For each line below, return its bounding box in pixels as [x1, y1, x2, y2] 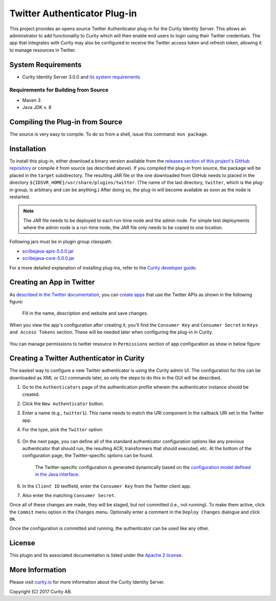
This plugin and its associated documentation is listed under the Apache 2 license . [9, 552, 183, 559]
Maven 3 [22, 97, 41, 103]
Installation [9, 144, 46, 153]
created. [22, 391, 40, 397]
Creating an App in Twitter [9, 278, 95, 286]
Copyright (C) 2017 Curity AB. [9, 588, 73, 594]
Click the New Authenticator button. [22, 400, 104, 407]
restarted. [9, 193, 30, 199]
